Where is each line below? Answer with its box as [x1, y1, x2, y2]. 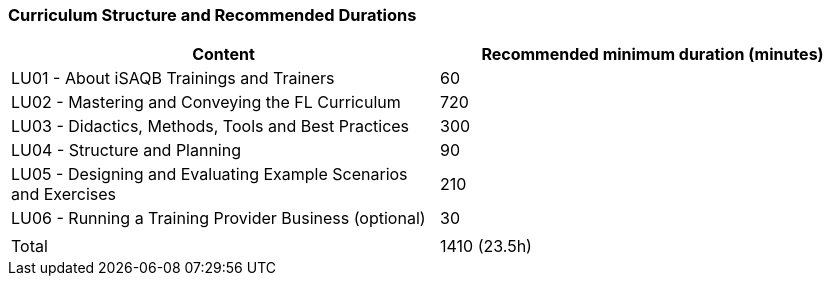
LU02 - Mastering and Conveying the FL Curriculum [11, 92, 401, 113]
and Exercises [11, 184, 117, 205]
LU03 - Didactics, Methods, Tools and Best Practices [11, 116, 410, 137]
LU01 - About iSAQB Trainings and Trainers [11, 68, 335, 89]
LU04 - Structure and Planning [11, 140, 242, 161]
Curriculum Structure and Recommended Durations [8, 5, 417, 25]
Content [192, 44, 255, 65]
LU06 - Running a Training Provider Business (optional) [11, 208, 426, 229]
